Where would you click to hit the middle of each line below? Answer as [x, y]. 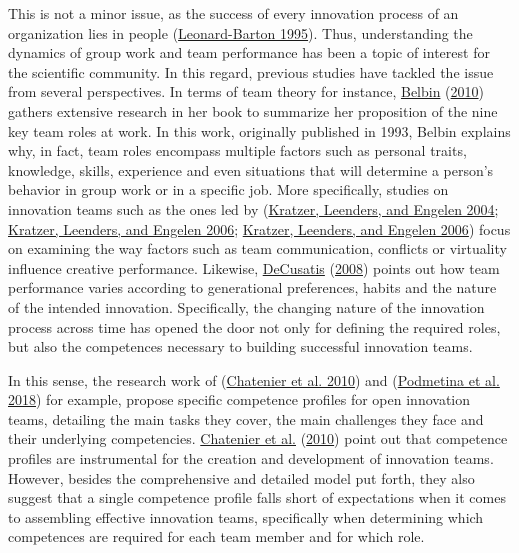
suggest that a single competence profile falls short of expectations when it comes [257, 497]
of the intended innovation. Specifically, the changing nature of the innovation [246, 306]
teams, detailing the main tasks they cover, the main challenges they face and [246, 418]
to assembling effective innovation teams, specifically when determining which [246, 516]
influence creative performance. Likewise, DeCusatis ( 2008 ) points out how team [254, 267]
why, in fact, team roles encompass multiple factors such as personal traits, [237, 150]
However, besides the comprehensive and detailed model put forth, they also [241, 477]
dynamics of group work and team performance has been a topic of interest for [249, 52]
